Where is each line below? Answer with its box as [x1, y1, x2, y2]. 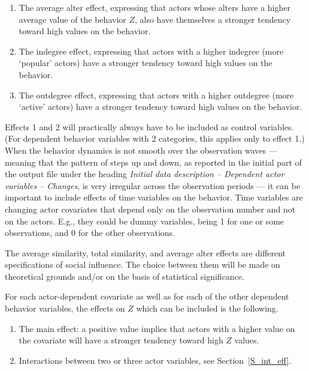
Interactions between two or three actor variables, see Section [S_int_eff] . [19, 354, 292, 366]
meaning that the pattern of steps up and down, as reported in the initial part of [5, 155, 302, 168]
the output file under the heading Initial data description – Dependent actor [5, 167, 284, 180]
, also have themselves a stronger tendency [134, 13, 291, 25]
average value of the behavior [19, 13, 126, 25]
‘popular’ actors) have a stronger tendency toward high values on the [19, 56, 272, 69]
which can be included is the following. [136, 302, 278, 315]
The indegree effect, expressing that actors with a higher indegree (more [19, 44, 284, 57]
